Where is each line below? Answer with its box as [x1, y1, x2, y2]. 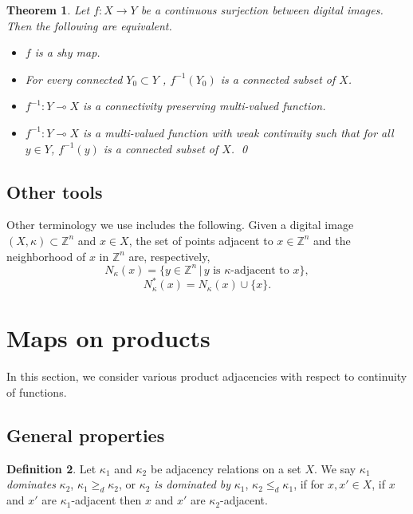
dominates [6, 476, 56, 492]
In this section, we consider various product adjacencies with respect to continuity [6, 368, 407, 385]
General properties [6, 422, 165, 447]
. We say [314, 460, 356, 476]
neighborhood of [6, 247, 86, 264]
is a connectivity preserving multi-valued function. [82, 97, 326, 114]
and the [313, 231, 351, 248]
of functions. [6, 383, 67, 400]
